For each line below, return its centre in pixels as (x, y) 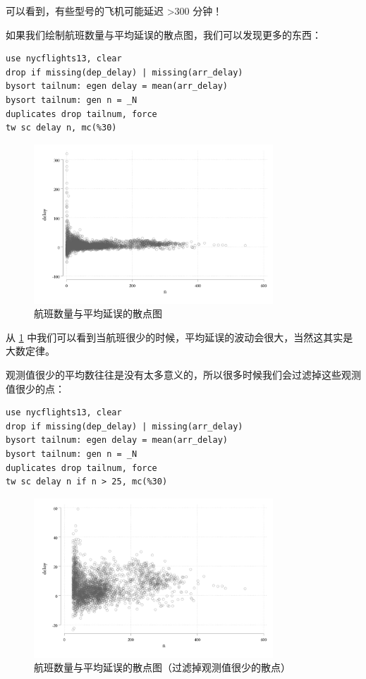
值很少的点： (35, 388)
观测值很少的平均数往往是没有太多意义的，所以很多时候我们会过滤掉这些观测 (183, 375)
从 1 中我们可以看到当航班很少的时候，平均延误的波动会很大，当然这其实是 (179, 337)
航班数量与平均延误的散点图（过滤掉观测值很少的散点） (162, 667)
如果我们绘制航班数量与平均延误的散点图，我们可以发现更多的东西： (164, 34)
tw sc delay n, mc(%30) (61, 128)
